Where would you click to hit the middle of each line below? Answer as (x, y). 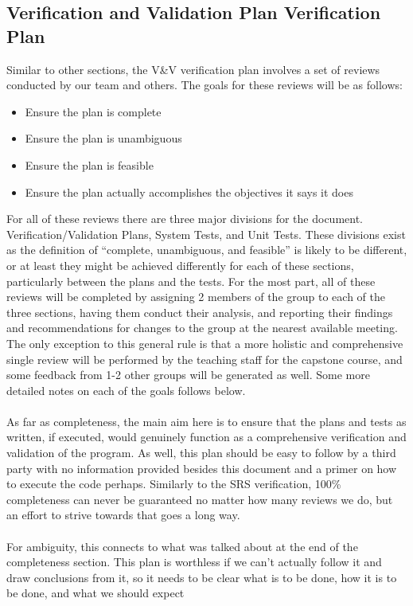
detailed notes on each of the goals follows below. (126, 390)
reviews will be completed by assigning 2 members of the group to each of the (196, 297)
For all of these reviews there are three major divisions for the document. (185, 219)
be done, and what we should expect (95, 593)
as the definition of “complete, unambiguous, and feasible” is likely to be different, (207, 250)
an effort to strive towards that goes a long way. (123, 515)
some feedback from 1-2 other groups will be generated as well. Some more (188, 375)
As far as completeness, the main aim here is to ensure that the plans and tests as (206, 421)
